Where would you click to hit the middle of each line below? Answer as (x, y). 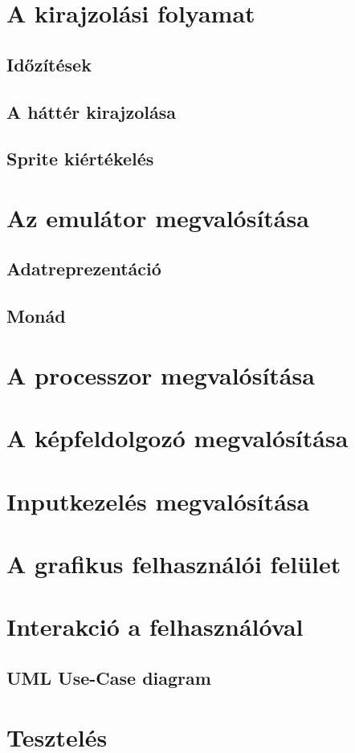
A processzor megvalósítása (161, 374)
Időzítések (49, 64)
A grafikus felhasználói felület (174, 563)
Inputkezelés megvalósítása (158, 501)
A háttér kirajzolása (91, 111)
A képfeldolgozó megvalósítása (177, 438)
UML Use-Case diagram (109, 677)
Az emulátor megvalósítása (158, 217)
